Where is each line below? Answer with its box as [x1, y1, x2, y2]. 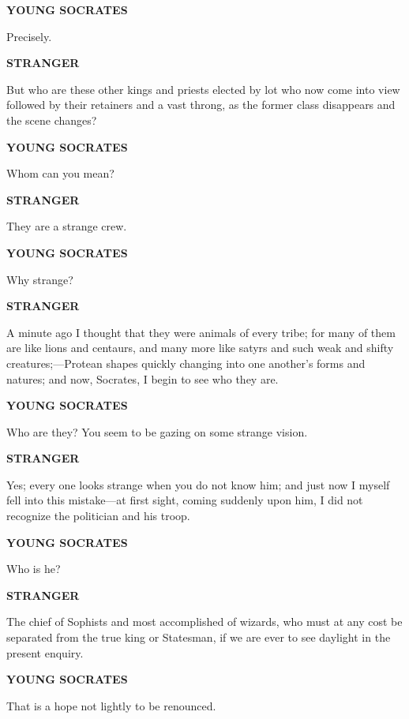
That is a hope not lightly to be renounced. [6, 697, 216, 713]
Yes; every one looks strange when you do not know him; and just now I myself [6, 476, 390, 492]
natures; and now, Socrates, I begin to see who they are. [6, 370, 279, 387]
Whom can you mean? [6, 165, 114, 182]
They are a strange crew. [6, 218, 127, 234]
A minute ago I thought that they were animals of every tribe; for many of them [6, 324, 396, 340]
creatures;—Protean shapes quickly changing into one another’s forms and [6, 354, 366, 371]
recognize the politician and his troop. [6, 507, 190, 524]
